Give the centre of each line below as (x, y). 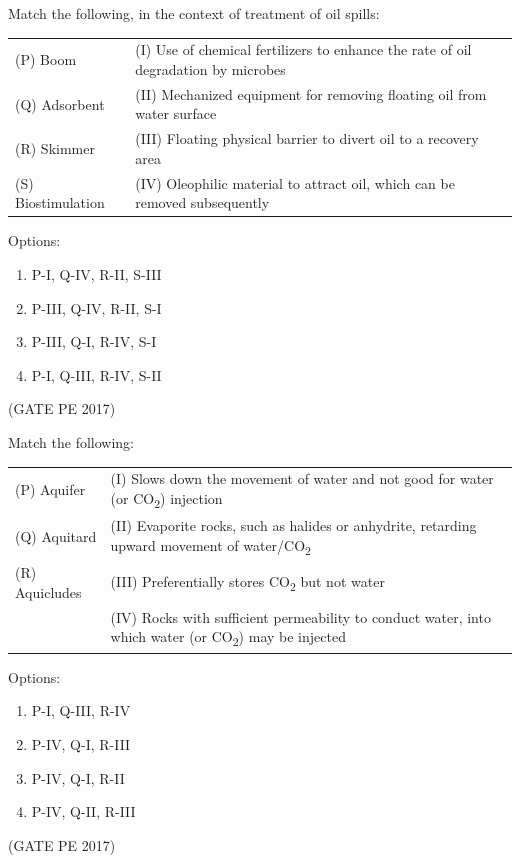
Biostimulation (60, 202)
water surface (176, 113)
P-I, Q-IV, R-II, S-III (96, 273)
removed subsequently (202, 202)
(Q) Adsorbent (60, 103)
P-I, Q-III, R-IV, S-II (96, 374)
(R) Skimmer (55, 148)
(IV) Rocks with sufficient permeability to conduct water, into (300, 616)
